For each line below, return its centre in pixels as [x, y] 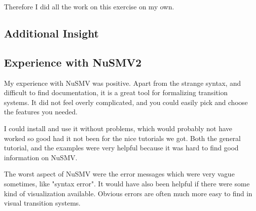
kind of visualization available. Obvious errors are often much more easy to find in [128, 193]
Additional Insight [52, 33]
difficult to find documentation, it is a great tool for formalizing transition [116, 92]
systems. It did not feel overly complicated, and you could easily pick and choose [126, 102]
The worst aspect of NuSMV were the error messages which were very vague [119, 174]
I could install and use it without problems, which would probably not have [118, 128]
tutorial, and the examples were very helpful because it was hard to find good [121, 148]
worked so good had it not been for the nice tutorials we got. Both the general [122, 138]
